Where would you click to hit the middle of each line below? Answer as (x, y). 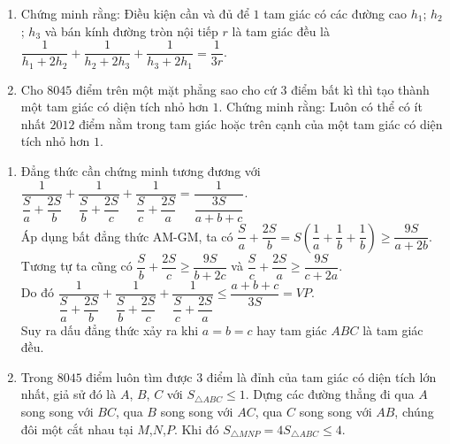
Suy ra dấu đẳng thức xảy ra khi (110, 329)
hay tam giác (292, 329)
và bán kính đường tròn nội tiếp (131, 31)
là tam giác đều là (281, 31)
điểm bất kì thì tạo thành (360, 89)
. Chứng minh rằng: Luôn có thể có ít (320, 107)
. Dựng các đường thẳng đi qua (330, 394)
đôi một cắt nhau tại (77, 429)
